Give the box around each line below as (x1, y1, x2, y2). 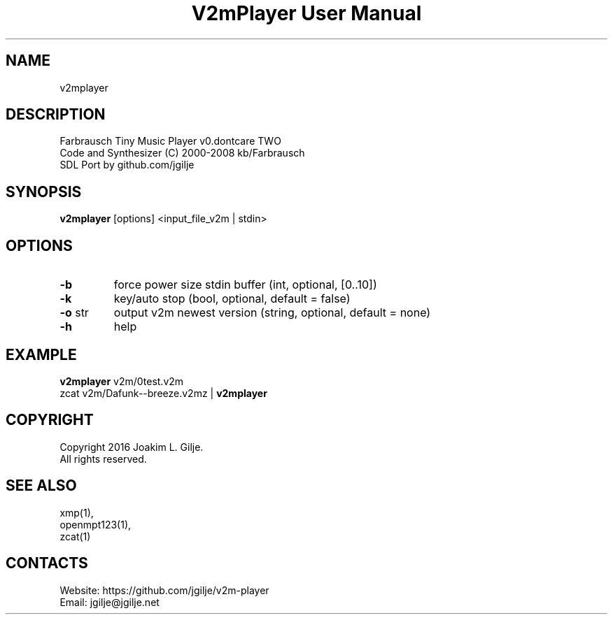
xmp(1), (59, 506, 94, 519)
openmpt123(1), (59, 518, 132, 531)
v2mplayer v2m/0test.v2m (59, 375, 184, 387)
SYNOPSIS (6, 182, 82, 201)
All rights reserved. (59, 452, 147, 465)
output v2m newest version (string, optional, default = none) (113, 305, 431, 320)
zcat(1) (59, 530, 91, 542)
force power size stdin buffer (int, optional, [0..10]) (113, 277, 377, 292)
